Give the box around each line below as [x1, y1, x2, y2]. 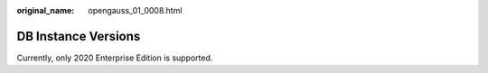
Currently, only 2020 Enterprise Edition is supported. [16, 52, 213, 63]
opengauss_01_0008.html [88, 5, 183, 15]
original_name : [16, 5, 75, 15]
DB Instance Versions [16, 28, 141, 44]
